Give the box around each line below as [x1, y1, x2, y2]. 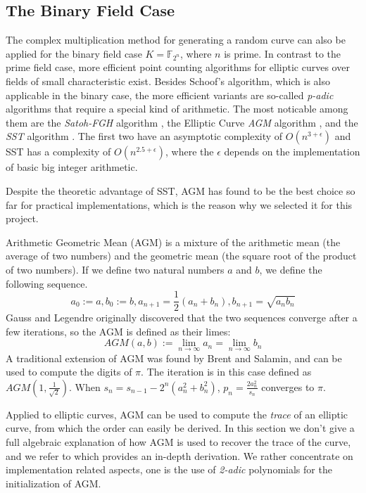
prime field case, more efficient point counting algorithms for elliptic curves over [6, 60, 350, 75]
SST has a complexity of [6, 144, 111, 159]
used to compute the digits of [6, 364, 132, 379]
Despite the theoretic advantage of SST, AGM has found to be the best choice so [6, 183, 355, 198]
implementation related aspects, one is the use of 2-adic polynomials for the [6, 462, 332, 477]
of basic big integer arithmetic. [6, 160, 138, 174]
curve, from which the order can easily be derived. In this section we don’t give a [6, 421, 355, 435]
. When [69, 379, 101, 394]
